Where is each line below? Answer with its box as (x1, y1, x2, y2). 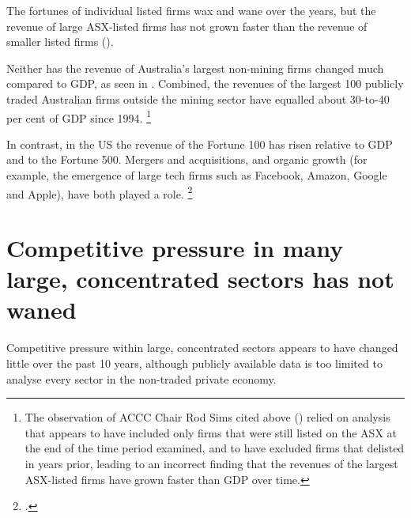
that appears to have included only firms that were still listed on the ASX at (25, 424, 397, 440)
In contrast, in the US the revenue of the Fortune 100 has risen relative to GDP (6, 135, 393, 152)
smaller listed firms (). (6, 33, 114, 50)
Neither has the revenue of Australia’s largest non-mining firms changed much (6, 59, 384, 76)
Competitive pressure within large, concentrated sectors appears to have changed (6, 339, 398, 356)
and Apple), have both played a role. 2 (6, 183, 193, 202)
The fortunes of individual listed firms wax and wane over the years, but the (6, 2, 376, 18)
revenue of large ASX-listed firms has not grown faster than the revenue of (6, 17, 368, 34)
